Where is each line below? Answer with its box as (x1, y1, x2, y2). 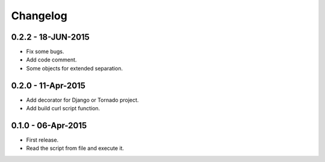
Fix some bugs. (26, 48, 64, 55)
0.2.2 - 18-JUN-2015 (11, 32, 90, 42)
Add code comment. (26, 56, 77, 63)
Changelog (11, 9, 67, 22)
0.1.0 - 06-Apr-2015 (11, 120, 87, 131)
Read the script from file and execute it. (26, 145, 125, 152)
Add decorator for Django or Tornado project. (26, 96, 139, 104)
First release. (26, 136, 59, 144)
